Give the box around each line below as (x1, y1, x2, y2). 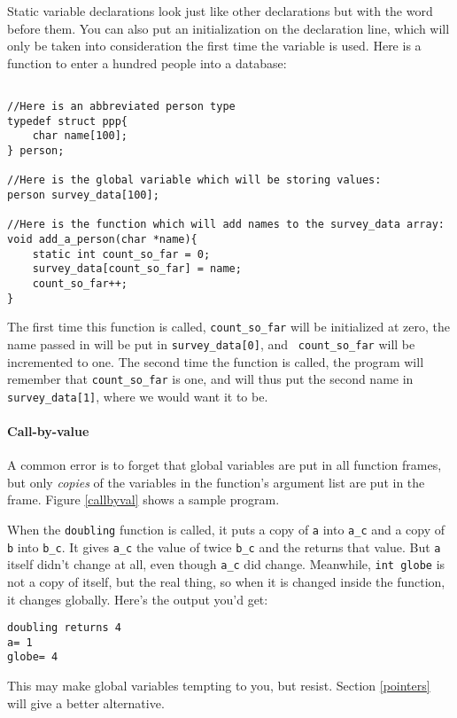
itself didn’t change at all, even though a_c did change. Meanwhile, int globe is (7, 555, 445, 574)
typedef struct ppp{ (7, 114, 128, 128)
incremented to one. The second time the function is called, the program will (7, 352, 424, 371)
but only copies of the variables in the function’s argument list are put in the (7, 472, 425, 491)
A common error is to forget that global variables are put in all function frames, (7, 456, 442, 474)
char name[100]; (32, 129, 128, 143)
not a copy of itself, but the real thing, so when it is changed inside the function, (7, 572, 445, 590)
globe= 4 (7, 651, 58, 664)
